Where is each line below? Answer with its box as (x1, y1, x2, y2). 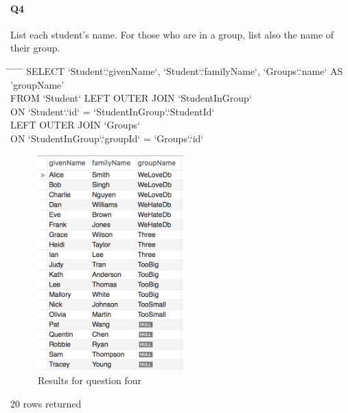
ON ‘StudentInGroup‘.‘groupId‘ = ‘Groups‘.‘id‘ (10, 131, 204, 145)
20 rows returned (10, 396, 82, 410)
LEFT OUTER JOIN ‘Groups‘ (10, 118, 140, 132)
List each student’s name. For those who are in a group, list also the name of (10, 27, 334, 41)
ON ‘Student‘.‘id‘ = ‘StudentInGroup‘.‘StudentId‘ (10, 104, 215, 118)
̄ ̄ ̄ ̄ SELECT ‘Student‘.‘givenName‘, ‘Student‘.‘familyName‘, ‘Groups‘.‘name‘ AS (10, 63, 343, 78)
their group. (10, 41, 60, 55)
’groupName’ (10, 77, 65, 91)
